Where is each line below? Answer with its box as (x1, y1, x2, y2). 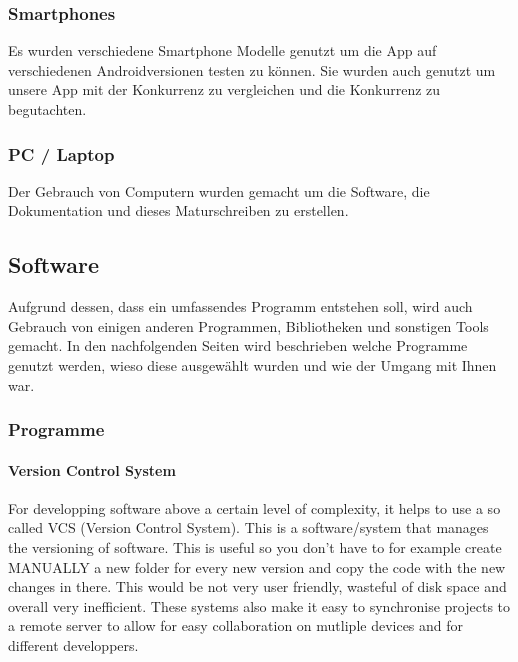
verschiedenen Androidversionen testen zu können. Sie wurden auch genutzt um (8, 59, 496, 80)
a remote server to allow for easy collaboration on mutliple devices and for (8, 615, 464, 636)
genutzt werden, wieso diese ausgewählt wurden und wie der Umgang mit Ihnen (8, 354, 497, 375)
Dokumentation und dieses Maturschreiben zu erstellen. (8, 200, 349, 221)
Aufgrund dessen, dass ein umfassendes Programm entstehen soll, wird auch (8, 296, 473, 317)
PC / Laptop (8, 141, 115, 166)
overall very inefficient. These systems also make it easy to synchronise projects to (8, 595, 511, 616)
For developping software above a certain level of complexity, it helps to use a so (8, 497, 501, 518)
